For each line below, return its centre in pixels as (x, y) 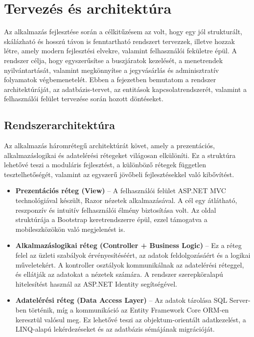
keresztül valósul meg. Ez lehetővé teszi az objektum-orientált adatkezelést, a (131, 319)
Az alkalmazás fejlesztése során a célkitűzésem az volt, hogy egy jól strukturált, (123, 32)
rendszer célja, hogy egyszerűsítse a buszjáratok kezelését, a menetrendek (114, 60)
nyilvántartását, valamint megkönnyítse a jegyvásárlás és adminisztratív (112, 70)
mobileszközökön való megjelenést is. (70, 229)
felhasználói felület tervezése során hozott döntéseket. (84, 99)
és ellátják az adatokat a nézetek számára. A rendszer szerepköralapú (119, 274)
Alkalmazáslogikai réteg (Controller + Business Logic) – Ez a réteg (128, 245)
